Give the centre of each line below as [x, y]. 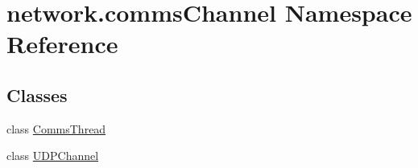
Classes [37, 94]
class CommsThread [56, 128]
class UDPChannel [53, 156]
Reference [62, 44]
